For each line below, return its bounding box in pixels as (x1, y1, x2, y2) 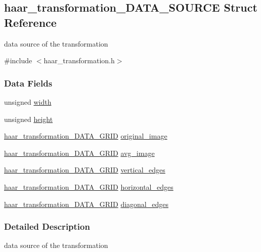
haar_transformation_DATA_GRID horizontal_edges (4, 181, 173, 192)
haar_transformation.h (43, 55, 115, 66)
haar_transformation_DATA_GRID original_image (4, 131, 167, 141)
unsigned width (4, 97, 52, 107)
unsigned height (4, 113, 53, 124)
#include (4, 55, 32, 66)
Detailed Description (4, 220, 90, 233)
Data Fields (4, 76, 53, 89)
